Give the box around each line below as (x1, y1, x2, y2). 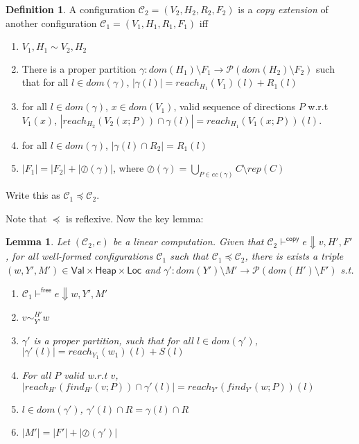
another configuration (6, 15, 97, 30)
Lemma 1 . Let (6, 234, 70, 249)
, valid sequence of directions (173, 99, 296, 114)
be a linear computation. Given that (112, 234, 264, 249)
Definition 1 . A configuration (6, 2, 136, 16)
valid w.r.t (64, 368, 107, 382)
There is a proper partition (21, 61, 137, 76)
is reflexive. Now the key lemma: (65, 211, 204, 225)
